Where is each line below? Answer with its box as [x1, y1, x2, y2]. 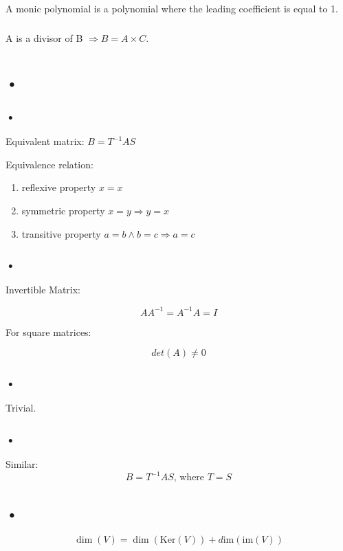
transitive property [21, 226, 101, 240]
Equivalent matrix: [5, 134, 85, 148]
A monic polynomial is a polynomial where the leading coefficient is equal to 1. [5, 1, 338, 16]
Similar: [5, 457, 38, 471]
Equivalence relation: [5, 157, 93, 171]
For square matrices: [5, 324, 91, 339]
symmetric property [21, 203, 105, 218]
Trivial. [5, 401, 36, 415]
